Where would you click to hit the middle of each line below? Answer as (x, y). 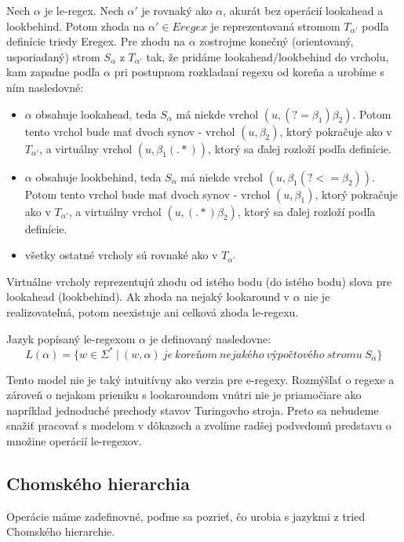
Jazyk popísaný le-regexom (71, 338)
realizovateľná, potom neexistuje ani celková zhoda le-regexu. (153, 311)
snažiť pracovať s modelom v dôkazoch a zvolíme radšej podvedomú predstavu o (199, 425)
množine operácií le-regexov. (74, 441)
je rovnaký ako (177, 10)
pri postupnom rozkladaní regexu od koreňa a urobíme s (249, 72)
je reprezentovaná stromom (275, 26)
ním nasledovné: (45, 87)
